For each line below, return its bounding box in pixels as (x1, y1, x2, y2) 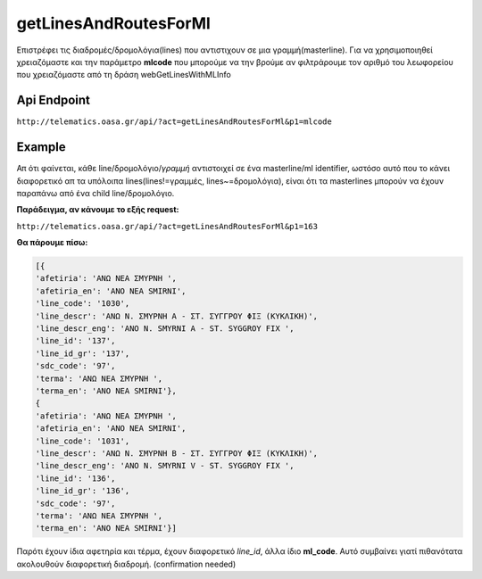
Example (16, 139, 66, 155)
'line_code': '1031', (35, 435, 130, 446)
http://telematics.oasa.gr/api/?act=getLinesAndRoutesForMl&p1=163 (16, 221, 319, 231)
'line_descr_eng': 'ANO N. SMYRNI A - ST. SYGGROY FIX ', (35, 324, 295, 334)
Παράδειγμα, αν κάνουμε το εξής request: (16, 204, 179, 215)
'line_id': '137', (35, 335, 116, 346)
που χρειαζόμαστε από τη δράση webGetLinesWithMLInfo (16, 70, 231, 80)
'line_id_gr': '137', (35, 348, 130, 359)
